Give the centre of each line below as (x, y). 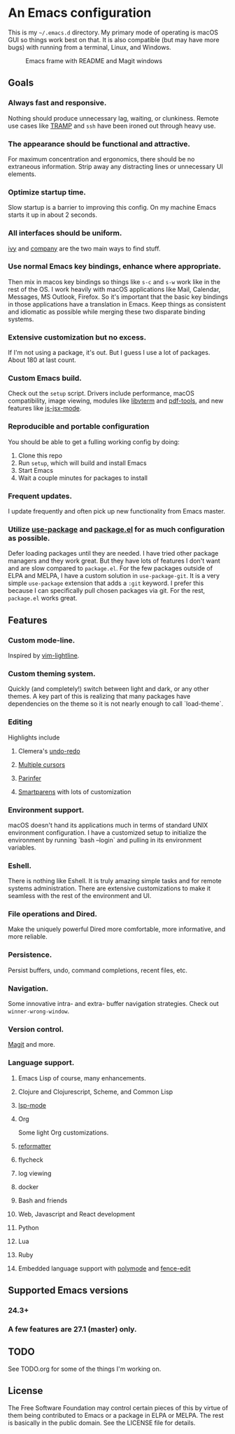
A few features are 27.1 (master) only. (72, 1329)
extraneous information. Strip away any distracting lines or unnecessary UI (115, 166)
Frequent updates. (40, 496)
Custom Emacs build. (45, 378)
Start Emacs (36, 470)
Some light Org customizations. (63, 1132)
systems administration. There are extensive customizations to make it (109, 888)
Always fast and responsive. (57, 103)
